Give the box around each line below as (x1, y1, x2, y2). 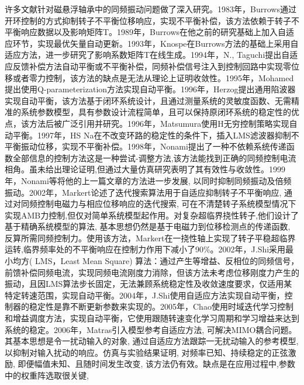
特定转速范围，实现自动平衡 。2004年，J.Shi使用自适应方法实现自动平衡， (5, 289, 285, 301)
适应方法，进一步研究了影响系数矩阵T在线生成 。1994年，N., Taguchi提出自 (5, 48, 290, 61)
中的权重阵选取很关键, (5, 369, 89, 381)
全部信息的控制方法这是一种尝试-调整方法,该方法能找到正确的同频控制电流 (12, 151, 296, 164)
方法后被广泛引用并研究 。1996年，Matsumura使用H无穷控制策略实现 (29, 117, 289, 129)
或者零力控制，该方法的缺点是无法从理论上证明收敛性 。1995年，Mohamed (12, 71, 294, 84)
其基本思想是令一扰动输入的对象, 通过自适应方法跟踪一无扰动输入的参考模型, (5, 335, 299, 347)
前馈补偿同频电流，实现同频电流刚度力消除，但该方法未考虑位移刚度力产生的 (5, 266, 299, 278)
